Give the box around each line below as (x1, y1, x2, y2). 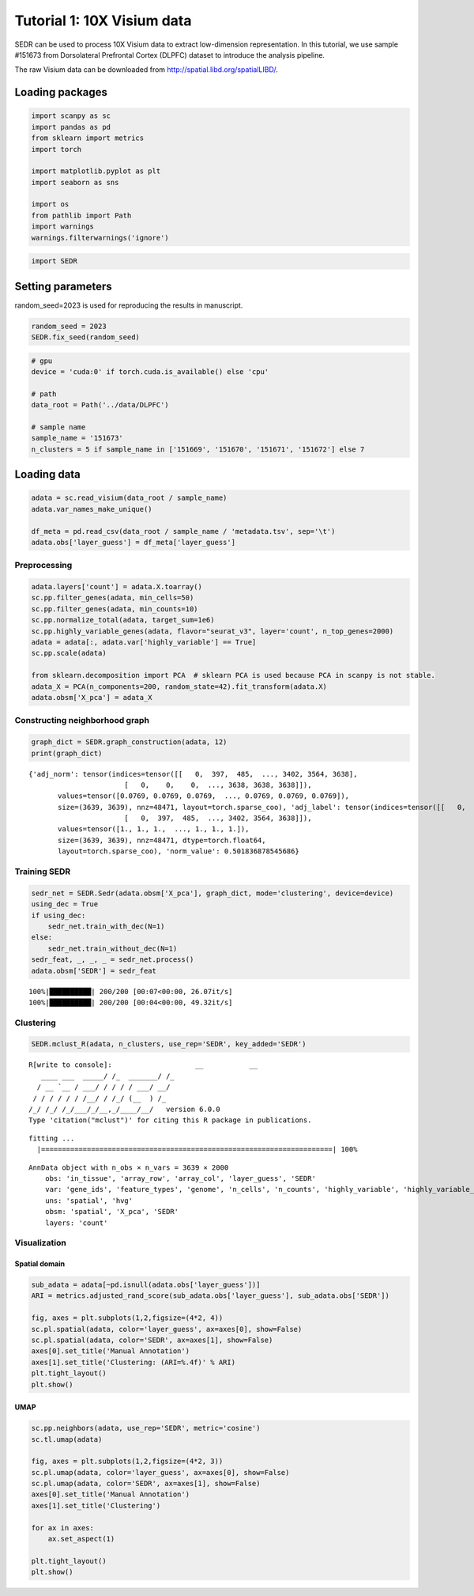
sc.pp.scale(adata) (31, 649, 107, 658)
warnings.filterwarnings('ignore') (31, 233, 169, 242)
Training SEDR (14, 866, 71, 877)
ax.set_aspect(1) (47, 1534, 115, 1544)
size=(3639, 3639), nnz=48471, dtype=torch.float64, (58, 835, 266, 845)
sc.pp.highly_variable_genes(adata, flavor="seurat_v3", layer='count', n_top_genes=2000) (31, 626, 394, 636)
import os (31, 200, 70, 209)
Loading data (14, 467, 81, 482)
